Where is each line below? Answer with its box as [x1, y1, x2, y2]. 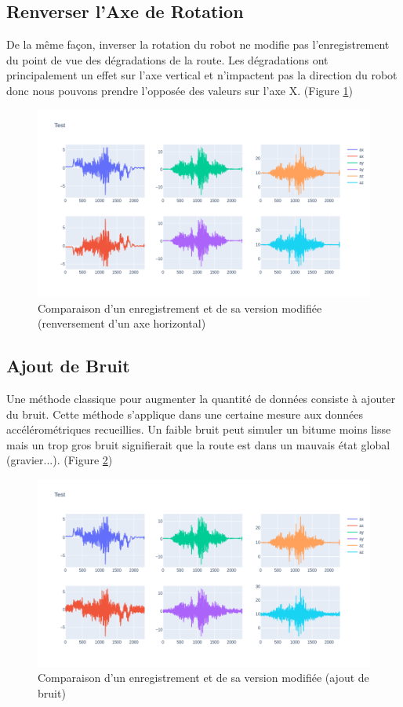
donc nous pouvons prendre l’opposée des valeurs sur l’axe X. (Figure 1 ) [6, 82, 353, 98]
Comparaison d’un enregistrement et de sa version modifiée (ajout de [38, 669, 369, 686]
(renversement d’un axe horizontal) [38, 315, 206, 332]
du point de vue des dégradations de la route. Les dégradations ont [6, 51, 329, 68]
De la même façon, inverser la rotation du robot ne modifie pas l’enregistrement [6, 36, 390, 53]
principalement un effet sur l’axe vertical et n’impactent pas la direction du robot [6, 67, 398, 83]
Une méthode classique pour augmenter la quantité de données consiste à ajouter [6, 390, 396, 407]
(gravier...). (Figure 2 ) [6, 452, 113, 468]
